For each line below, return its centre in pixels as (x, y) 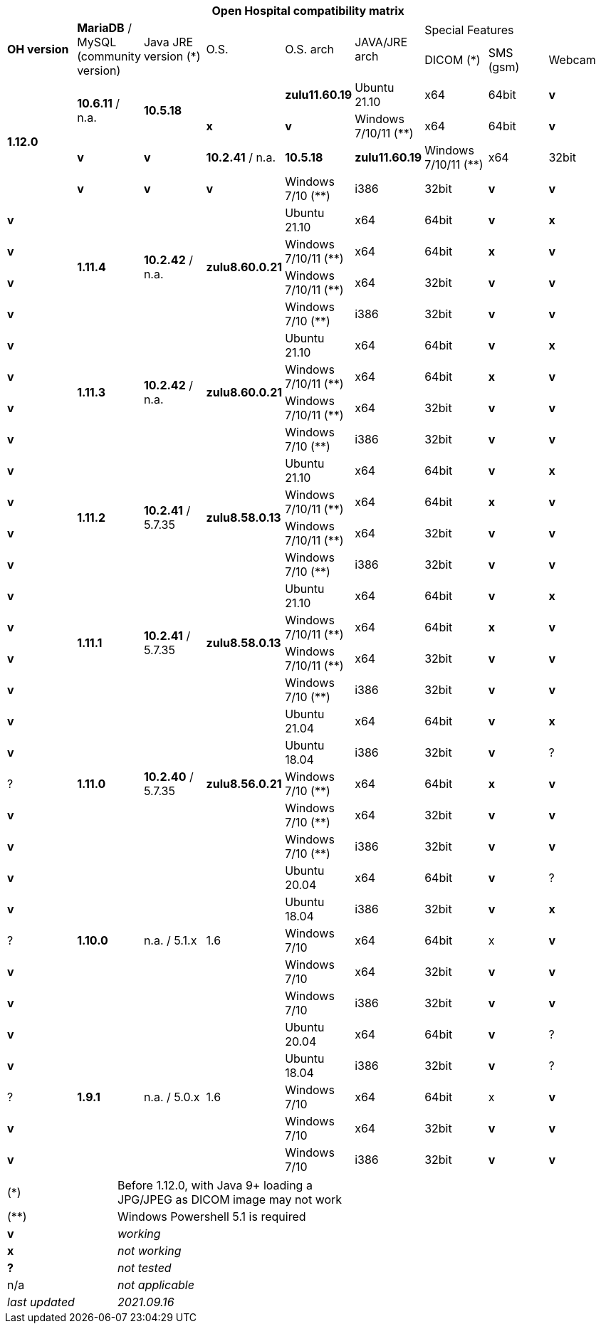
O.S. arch (310, 49)
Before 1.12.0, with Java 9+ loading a (215, 1185)
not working (150, 1251)
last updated (41, 1302)
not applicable (156, 1285)
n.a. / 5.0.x (172, 1097)
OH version (38, 49)
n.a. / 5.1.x (170, 940)
